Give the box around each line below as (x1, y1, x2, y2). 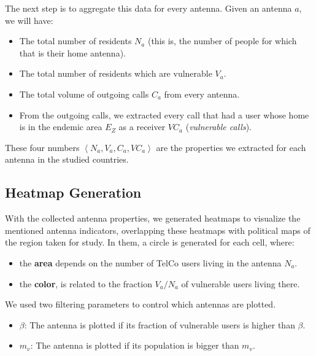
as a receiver (118, 120, 166, 133)
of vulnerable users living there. (181, 277, 300, 290)
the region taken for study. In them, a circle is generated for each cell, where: (5, 236, 295, 249)
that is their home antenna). (19, 46, 126, 59)
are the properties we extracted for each (156, 141, 306, 153)
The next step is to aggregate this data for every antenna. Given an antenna (5, 2, 292, 14)
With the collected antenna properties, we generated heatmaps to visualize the (5, 212, 301, 225)
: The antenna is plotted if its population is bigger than (30, 339, 239, 352)
